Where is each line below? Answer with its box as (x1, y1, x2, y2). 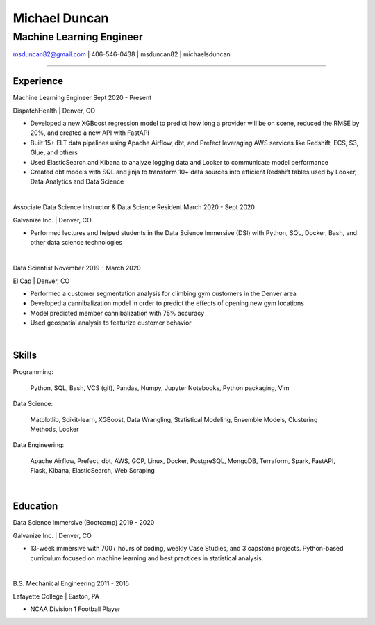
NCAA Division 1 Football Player (30, 605, 121, 613)
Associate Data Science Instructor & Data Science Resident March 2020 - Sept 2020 (12, 203, 255, 211)
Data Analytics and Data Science (30, 177, 124, 186)
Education (12, 501, 58, 512)
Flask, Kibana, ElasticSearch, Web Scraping (30, 466, 156, 475)
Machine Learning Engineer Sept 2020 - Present (12, 94, 152, 102)
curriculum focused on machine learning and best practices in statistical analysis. (30, 553, 264, 562)
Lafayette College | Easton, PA (12, 592, 100, 601)
